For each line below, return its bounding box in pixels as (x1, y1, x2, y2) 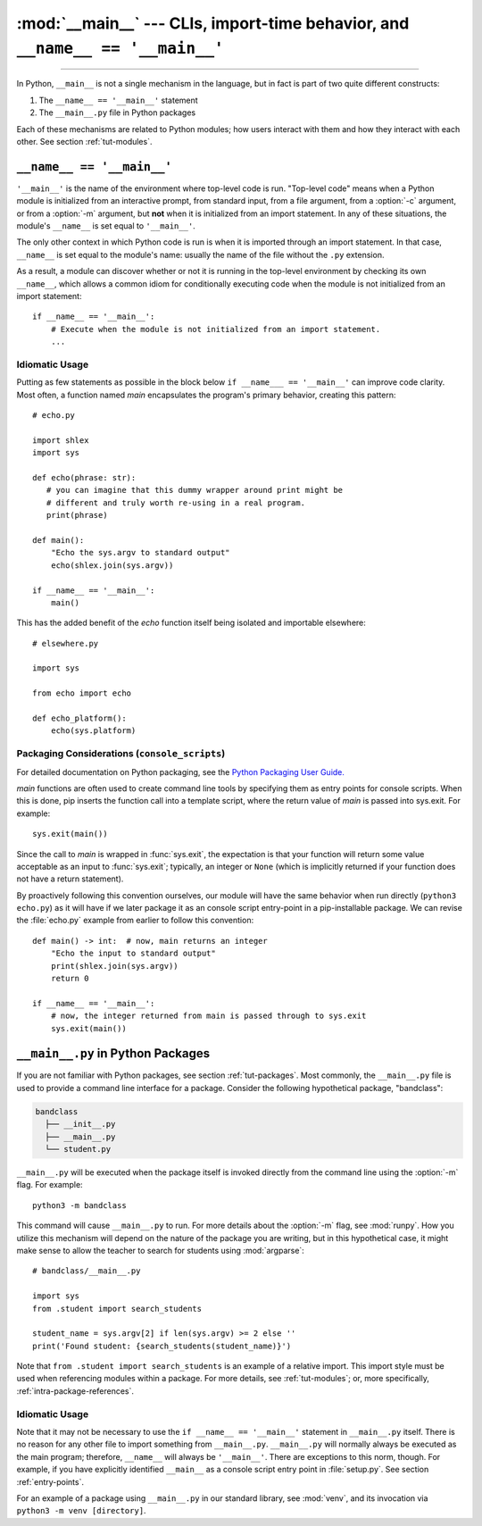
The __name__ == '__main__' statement (38, 95, 198, 105)
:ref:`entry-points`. (16, 1476, 85, 1487)
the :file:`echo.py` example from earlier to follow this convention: (16, 915, 254, 926)
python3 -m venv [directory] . (16, 1505, 146, 1516)
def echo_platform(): (32, 713, 127, 723)
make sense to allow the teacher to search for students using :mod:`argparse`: (16, 1245, 305, 1255)
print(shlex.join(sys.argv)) (50, 961, 179, 971)
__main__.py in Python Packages (16, 1046, 210, 1062)
